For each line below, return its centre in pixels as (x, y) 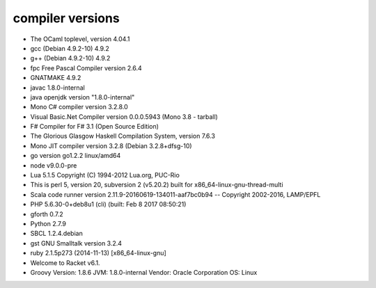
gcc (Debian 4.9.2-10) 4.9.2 (70, 48)
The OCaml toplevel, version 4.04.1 (80, 39)
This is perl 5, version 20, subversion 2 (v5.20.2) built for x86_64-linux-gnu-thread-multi (157, 185)
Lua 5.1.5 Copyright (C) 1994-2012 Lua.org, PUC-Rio (105, 175)
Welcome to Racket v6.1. (65, 263)
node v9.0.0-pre (54, 165)
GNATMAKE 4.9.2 (56, 78)
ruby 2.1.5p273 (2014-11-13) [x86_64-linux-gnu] (98, 253)
